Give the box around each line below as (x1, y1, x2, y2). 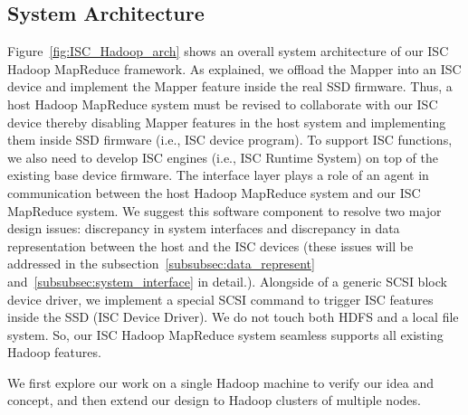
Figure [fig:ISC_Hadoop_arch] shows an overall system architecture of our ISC (7, 42, 449, 61)
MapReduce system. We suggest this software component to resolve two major (7, 201, 442, 220)
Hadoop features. (7, 343, 101, 362)
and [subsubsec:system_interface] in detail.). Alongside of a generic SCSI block (7, 271, 447, 290)
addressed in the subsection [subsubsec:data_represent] (7, 254, 315, 273)
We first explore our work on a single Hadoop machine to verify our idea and (7, 373, 434, 391)
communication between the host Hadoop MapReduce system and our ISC (7, 183, 421, 202)
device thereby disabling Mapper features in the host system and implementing (7, 112, 446, 131)
